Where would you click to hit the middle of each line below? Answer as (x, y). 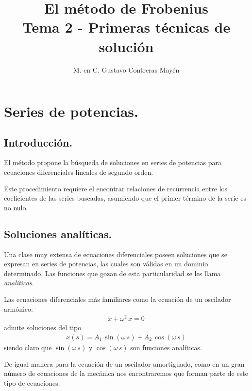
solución (126, 46)
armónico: (18, 308)
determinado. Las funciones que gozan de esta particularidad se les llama (112, 273)
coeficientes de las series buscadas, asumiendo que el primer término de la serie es (125, 198)
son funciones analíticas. (166, 347)
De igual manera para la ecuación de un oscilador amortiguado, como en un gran (124, 363)
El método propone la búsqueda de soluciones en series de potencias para (113, 162)
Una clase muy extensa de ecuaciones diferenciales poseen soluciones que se (116, 254)
